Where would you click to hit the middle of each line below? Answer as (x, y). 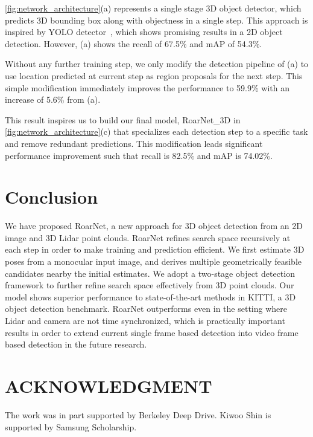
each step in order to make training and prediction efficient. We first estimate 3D (155, 249)
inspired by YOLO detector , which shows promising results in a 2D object (144, 32)
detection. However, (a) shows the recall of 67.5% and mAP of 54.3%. (134, 43)
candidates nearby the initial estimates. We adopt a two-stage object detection (150, 273)
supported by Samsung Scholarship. (71, 426)
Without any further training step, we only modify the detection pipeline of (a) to (157, 64)
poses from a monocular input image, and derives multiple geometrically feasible (153, 261)
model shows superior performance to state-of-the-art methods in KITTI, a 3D (150, 296)
